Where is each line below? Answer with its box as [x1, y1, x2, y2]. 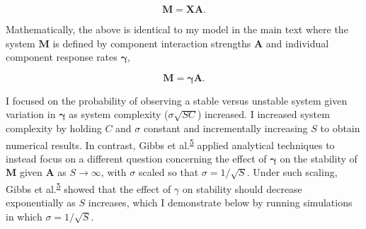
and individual [265, 35, 329, 50]
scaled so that [138, 165, 199, 180]
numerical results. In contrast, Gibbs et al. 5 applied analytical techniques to [6, 135, 335, 152]
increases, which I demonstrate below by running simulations [88, 195, 353, 210]
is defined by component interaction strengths [52, 35, 251, 50]
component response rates [6, 49, 118, 64]
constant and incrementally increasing [143, 120, 308, 135]
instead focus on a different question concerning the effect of [6, 151, 267, 165]
